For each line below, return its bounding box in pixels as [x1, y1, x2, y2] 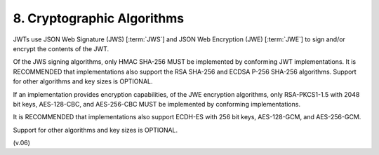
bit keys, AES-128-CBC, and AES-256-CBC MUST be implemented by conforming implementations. [13, 100, 301, 108]
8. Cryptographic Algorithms [13, 11, 185, 26]
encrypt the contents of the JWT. [13, 44, 109, 53]
